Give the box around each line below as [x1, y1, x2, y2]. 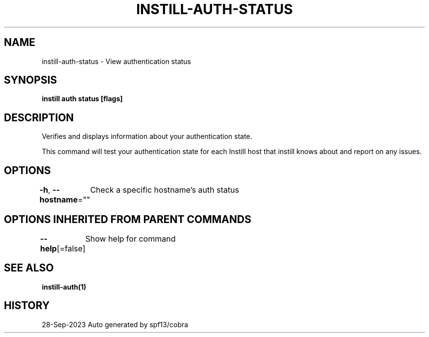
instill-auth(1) [42, 282, 87, 291]
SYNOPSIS [4, 74, 57, 87]
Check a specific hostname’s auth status [90, 185, 239, 195]
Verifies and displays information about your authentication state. [42, 132, 252, 141]
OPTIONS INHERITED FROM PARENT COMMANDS [4, 213, 251, 225]
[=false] [56, 243, 86, 253]
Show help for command [85, 233, 176, 244]
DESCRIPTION [4, 111, 74, 124]
